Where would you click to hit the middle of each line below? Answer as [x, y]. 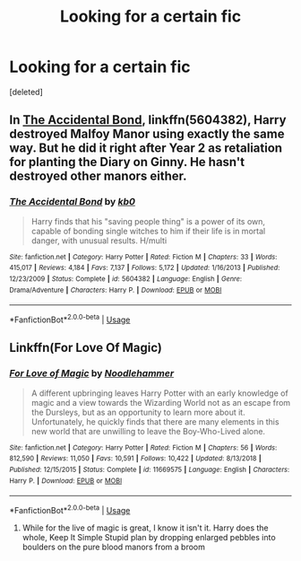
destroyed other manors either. [98, 176]
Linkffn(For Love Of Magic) [86, 348]
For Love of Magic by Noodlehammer [92, 373]
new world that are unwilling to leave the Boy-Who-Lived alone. [148, 431]
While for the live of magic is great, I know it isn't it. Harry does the [145, 528]
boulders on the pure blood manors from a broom [114, 547]
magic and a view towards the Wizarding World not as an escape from [161, 402]
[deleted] [26, 92]
